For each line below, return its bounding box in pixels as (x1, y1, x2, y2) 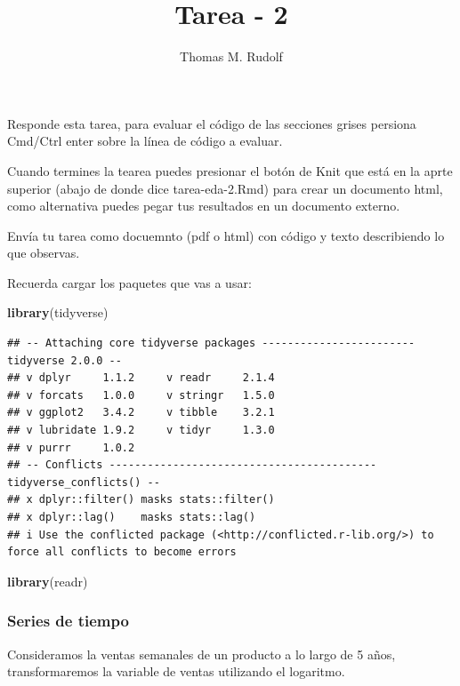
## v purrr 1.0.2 (7, 441, 135, 454)
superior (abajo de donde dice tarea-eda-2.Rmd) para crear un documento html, (7, 179, 443, 197)
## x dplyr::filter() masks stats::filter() (7, 493, 275, 507)
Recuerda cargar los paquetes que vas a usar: (7, 273, 252, 291)
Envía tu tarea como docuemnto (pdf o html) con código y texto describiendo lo (7, 226, 445, 244)
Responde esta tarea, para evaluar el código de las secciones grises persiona (7, 114, 416, 132)
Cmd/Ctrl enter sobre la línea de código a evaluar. (7, 132, 283, 150)
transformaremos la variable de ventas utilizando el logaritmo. (7, 662, 345, 681)
